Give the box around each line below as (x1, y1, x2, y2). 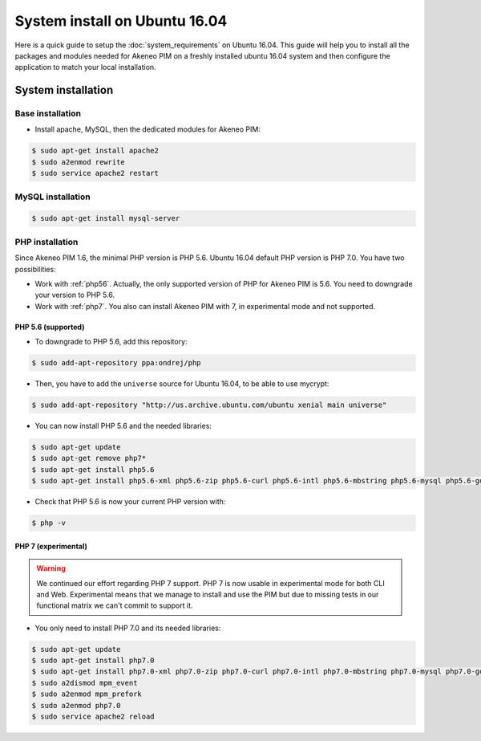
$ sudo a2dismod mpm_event (31, 678, 138, 687)
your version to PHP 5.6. (34, 290, 115, 300)
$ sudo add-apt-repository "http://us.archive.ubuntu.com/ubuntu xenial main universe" (31, 401, 387, 409)
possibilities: (14, 264, 56, 274)
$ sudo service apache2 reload (31, 712, 156, 722)
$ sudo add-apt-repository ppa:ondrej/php (31, 358, 201, 368)
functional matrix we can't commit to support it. (36, 601, 193, 610)
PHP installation (14, 236, 79, 247)
